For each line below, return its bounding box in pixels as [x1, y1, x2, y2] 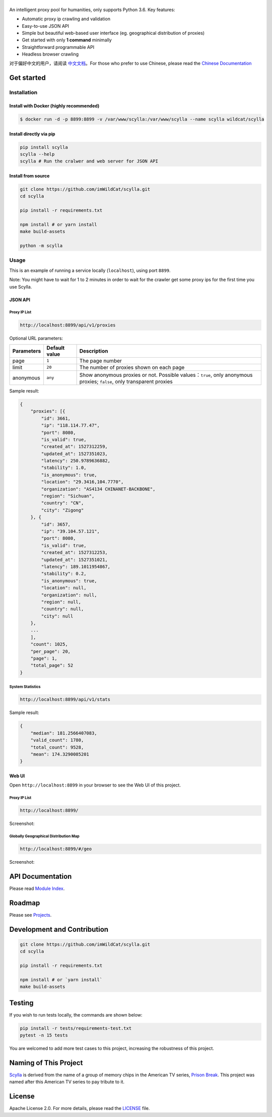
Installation [9, 89, 38, 96]
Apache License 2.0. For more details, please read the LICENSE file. [9, 1105, 150, 1111]
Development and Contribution [9, 925, 108, 933]
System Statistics [9, 684, 41, 690]
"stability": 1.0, [41, 465, 87, 471]
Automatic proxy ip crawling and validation [22, 16, 111, 22]
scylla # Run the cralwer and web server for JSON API [20, 158, 158, 164]
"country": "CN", [41, 500, 84, 506]
